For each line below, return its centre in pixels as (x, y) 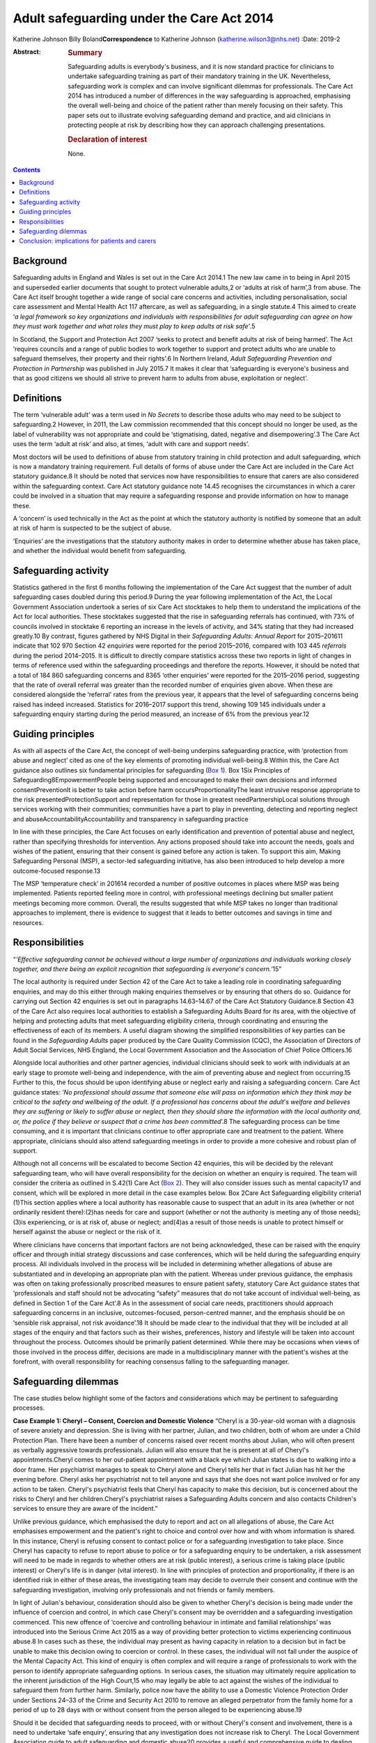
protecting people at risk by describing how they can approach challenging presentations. (197, 125)
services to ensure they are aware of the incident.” (85, 1509)
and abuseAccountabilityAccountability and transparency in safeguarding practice (131, 819)
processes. (29, 1408)
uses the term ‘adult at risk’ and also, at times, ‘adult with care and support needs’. (131, 444)
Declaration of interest (108, 139)
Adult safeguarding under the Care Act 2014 (143, 18)
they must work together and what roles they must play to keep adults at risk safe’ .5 (134, 326)
